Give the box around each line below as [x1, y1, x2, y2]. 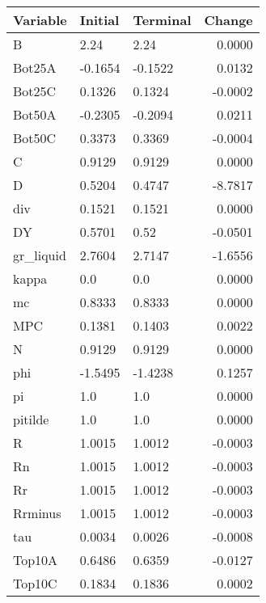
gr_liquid [13, 246, 66, 264]
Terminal [133, 11, 192, 29]
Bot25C [13, 82, 57, 100]
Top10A [13, 550, 58, 569]
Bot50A [13, 105, 57, 124]
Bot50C [13, 129, 57, 147]
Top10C [13, 574, 57, 592]
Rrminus [13, 504, 61, 522]
